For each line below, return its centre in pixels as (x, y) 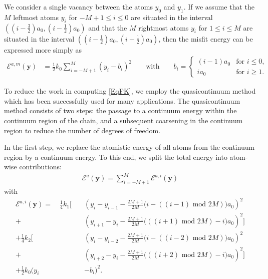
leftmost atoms (36, 17)
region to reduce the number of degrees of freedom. (82, 130)
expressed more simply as (43, 49)
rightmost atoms (164, 27)
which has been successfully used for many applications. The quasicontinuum (122, 100)
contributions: (40, 167)
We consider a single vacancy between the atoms (78, 7)
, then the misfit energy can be (206, 38)
